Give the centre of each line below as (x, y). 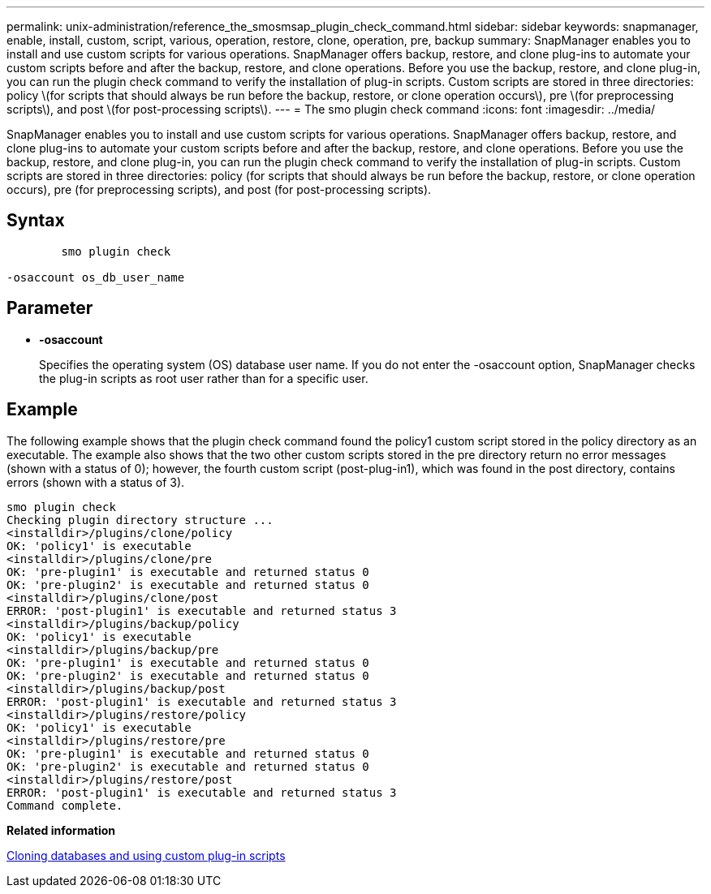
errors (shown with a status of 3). (96, 482)
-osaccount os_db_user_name (96, 277)
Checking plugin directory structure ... (140, 520)
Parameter (50, 308)
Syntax (36, 221)
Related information (61, 830)
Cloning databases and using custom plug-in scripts (146, 855)
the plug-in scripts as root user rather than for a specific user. (204, 378)
